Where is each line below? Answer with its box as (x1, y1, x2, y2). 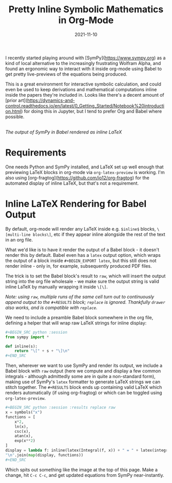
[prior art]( (5, 97, 28, 103)
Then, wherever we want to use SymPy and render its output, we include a (5, 362, 163, 369)
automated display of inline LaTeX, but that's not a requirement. (5, 180, 139, 186)
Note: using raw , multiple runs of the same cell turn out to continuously (5, 293, 155, 300)
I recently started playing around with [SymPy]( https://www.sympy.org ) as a (5, 55, 166, 61)
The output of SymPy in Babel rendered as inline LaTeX (5, 129, 122, 135)
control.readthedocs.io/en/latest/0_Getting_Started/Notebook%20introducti (5, 102, 165, 108)
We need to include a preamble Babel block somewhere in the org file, (5, 314, 154, 320)
